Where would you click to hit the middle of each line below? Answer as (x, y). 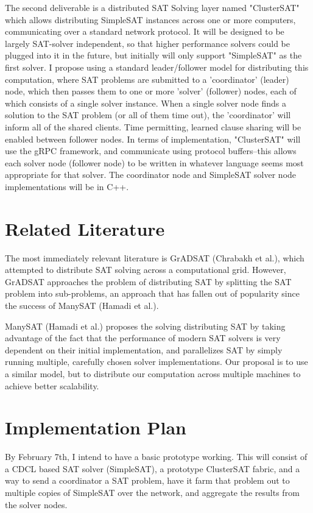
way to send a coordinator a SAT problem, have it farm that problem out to (147, 480)
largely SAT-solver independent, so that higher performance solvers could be (148, 43)
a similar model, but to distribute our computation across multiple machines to (153, 373)
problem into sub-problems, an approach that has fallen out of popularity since (152, 293)
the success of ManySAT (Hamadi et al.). (82, 305)
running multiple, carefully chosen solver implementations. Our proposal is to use (156, 362)
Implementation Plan (96, 427)
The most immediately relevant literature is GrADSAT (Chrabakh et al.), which (155, 257)
